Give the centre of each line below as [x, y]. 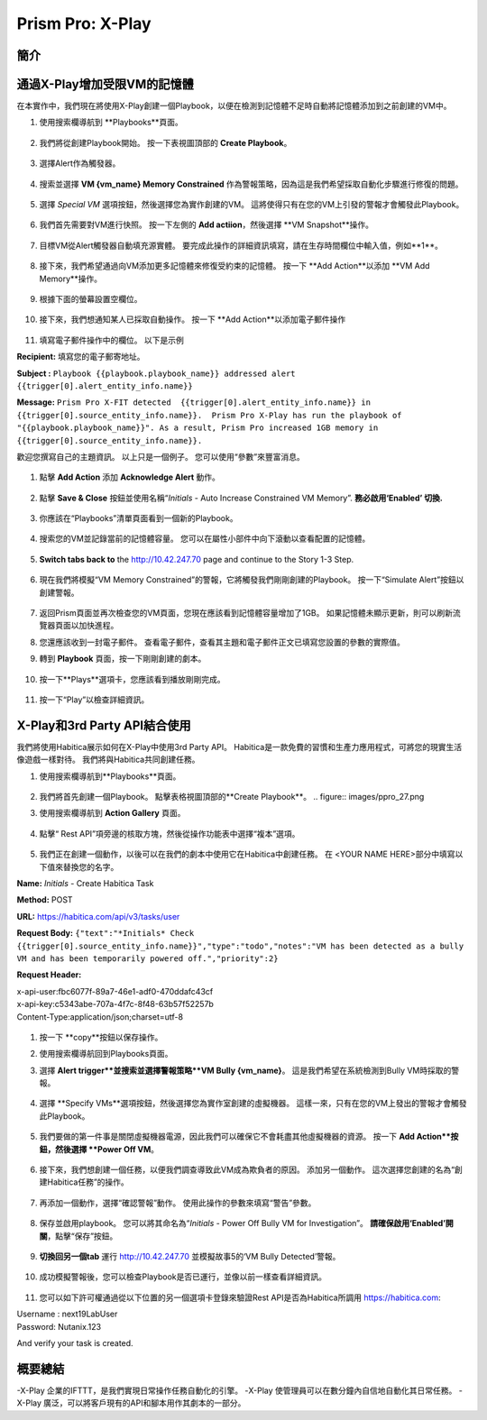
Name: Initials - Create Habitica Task [85, 883]
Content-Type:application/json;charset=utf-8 [100, 1017]
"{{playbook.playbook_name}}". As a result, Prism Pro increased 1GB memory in [198, 428]
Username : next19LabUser [67, 1314]
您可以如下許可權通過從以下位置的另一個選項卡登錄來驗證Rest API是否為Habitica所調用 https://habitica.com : [240, 1297]
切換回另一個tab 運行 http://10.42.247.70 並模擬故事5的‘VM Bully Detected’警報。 [190, 1256]
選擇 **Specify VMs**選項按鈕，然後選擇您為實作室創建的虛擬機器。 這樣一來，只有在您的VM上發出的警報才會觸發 [253, 1104]
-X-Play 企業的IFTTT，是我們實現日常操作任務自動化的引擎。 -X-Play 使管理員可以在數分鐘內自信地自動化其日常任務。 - [240, 1390]
